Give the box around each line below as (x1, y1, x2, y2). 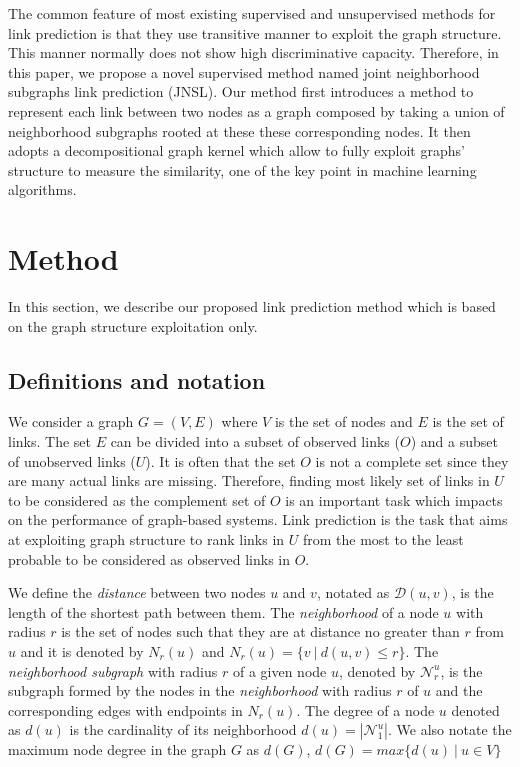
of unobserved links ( (8, 450, 136, 471)
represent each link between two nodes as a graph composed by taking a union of (8, 100, 505, 121)
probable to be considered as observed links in (8, 548, 290, 569)
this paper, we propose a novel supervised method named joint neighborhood (8, 61, 480, 82)
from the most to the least (302, 529, 464, 550)
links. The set (8, 431, 91, 452)
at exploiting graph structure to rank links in (8, 529, 285, 550)
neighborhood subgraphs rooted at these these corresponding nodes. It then (8, 120, 471, 141)
